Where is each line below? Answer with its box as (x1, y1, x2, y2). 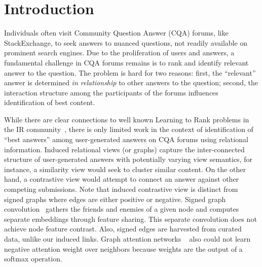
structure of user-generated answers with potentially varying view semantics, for (4, 154, 252, 164)
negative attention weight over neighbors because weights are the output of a (4, 243, 243, 254)
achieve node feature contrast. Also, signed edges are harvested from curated (4, 223, 242, 234)
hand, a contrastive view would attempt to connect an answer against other (4, 174, 239, 184)
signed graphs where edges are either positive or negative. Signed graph (4, 193, 226, 204)
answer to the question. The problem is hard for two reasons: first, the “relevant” (4, 67, 256, 78)
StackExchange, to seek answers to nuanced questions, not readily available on (4, 37, 248, 48)
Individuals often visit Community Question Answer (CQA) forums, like (4, 27, 229, 38)
